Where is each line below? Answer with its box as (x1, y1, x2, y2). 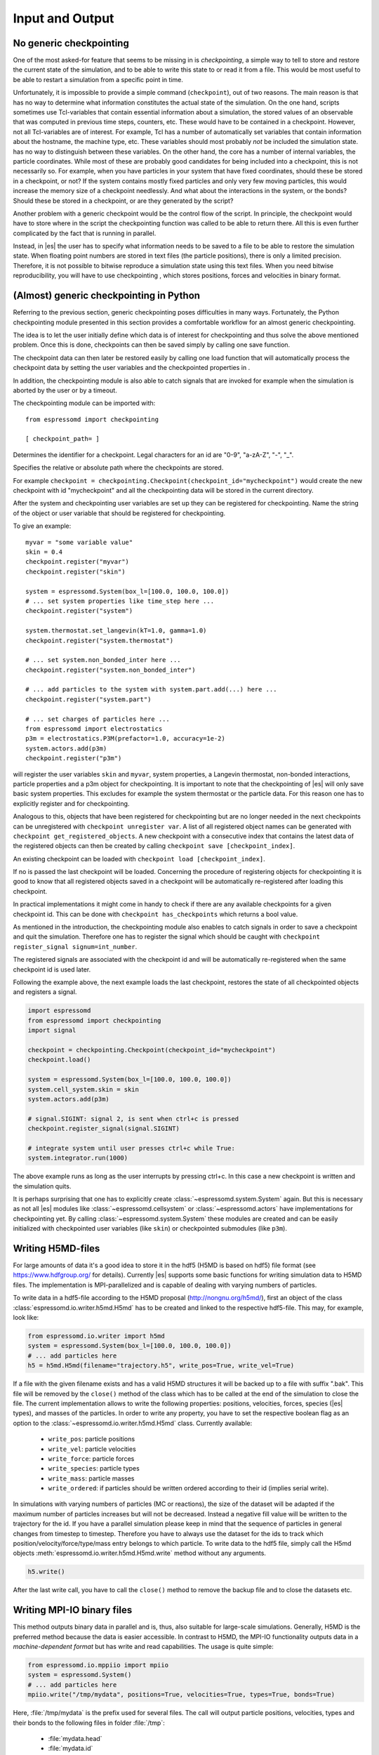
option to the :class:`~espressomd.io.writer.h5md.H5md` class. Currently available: (13, 1419, 253, 1427)
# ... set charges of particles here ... (25, 715, 170, 723)
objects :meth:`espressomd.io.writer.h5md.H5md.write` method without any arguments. (13, 1549, 267, 1558)
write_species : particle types (48, 1464, 140, 1473)
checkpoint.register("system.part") (25, 695, 152, 703)
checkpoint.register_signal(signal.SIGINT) (27, 1125, 180, 1133)
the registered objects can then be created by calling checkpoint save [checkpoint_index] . (13, 842, 295, 850)
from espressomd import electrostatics (25, 725, 163, 733)
